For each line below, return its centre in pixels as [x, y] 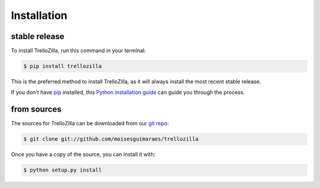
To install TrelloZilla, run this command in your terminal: [79, 51]
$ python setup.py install [63, 170]
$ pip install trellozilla [63, 66]
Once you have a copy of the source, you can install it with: [83, 154]
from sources [36, 109]
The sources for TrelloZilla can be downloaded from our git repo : [90, 124]
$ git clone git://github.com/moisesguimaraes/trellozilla [111, 139]
